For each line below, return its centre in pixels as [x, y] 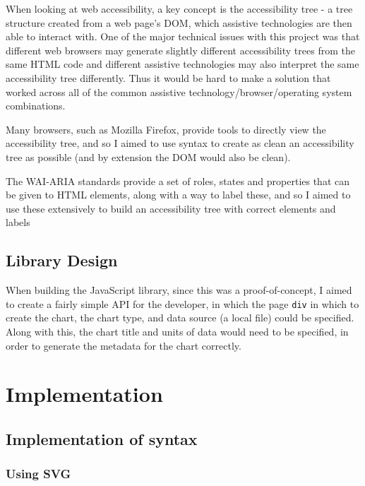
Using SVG [38, 474]
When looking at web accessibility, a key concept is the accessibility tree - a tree [179, 8]
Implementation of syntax [102, 438]
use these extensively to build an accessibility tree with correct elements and [171, 208]
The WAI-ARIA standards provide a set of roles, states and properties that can [178, 180]
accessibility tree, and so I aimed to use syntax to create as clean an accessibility [180, 143]
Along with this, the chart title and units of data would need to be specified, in [177, 331]
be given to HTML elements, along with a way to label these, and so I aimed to [178, 195]
